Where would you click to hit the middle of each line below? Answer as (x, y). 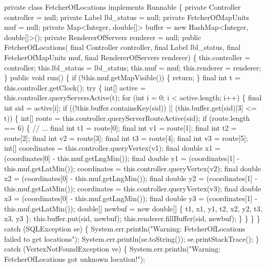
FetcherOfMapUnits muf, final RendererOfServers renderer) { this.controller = (127, 57)
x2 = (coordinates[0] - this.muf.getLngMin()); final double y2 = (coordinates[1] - (131, 178)
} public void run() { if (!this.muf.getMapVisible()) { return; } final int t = (122, 77)
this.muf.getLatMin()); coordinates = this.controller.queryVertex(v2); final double (133, 168)
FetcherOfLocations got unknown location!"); (75, 258)
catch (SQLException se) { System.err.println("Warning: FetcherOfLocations (125, 229)
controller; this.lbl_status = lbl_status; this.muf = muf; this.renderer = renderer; (133, 67)
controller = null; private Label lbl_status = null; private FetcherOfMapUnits (127, 17)
